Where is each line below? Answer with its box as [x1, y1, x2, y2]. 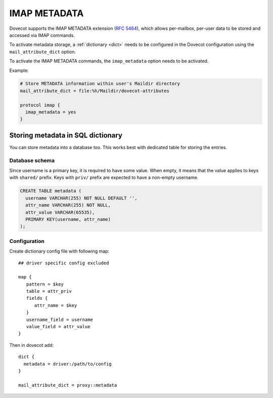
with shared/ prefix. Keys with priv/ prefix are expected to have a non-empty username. [9, 175, 199, 181]
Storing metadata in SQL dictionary [9, 131, 122, 139]
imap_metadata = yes [25, 109, 76, 115]
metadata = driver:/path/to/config [23, 361, 112, 367]
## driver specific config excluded [18, 260, 109, 266]
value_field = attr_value [26, 324, 90, 330]
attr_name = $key [34, 302, 77, 308]
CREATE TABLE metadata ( [20, 188, 82, 194]
